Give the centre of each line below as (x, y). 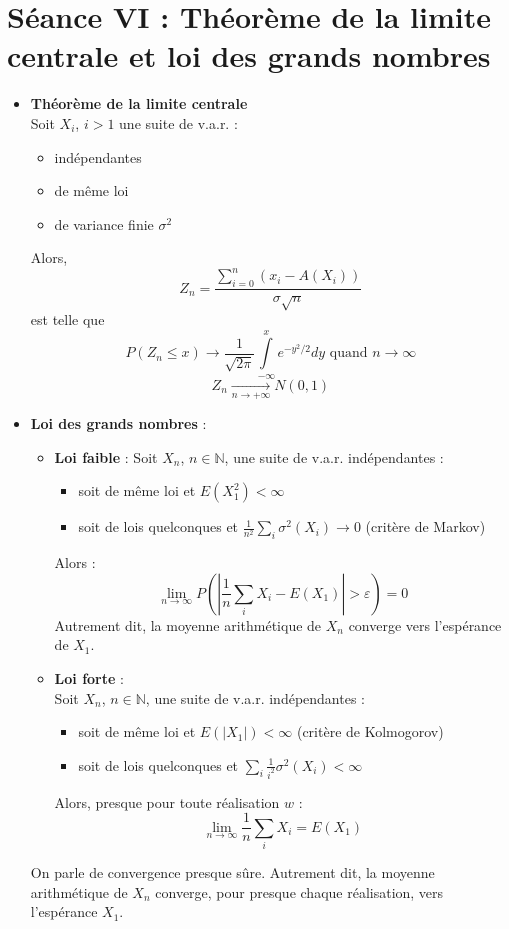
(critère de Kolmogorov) (370, 731)
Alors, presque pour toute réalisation (167, 801)
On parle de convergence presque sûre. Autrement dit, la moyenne (232, 871)
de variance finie (104, 223)
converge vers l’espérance (425, 624)
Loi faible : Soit (106, 456)
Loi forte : (89, 677)
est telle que (67, 318)
